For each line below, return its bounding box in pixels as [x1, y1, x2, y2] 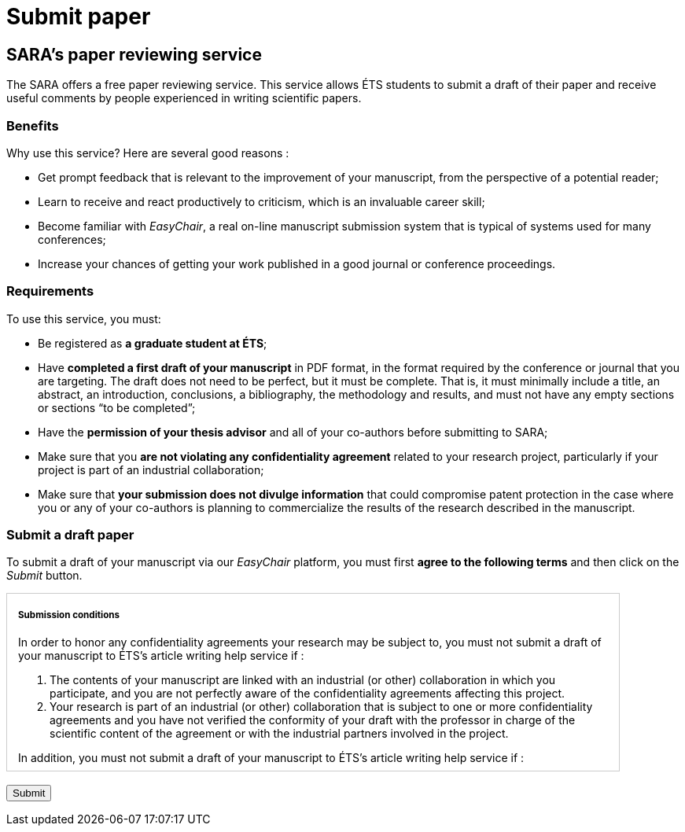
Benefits [6, 117, 59, 134]
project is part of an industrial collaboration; [38, 462, 264, 477]
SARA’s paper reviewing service [6, 44, 262, 64]
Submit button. [6, 569, 83, 583]
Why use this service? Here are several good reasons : [6, 145, 289, 160]
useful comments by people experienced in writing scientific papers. [6, 91, 362, 105]
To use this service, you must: [6, 311, 161, 326]
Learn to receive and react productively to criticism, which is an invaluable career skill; [38, 194, 485, 208]
